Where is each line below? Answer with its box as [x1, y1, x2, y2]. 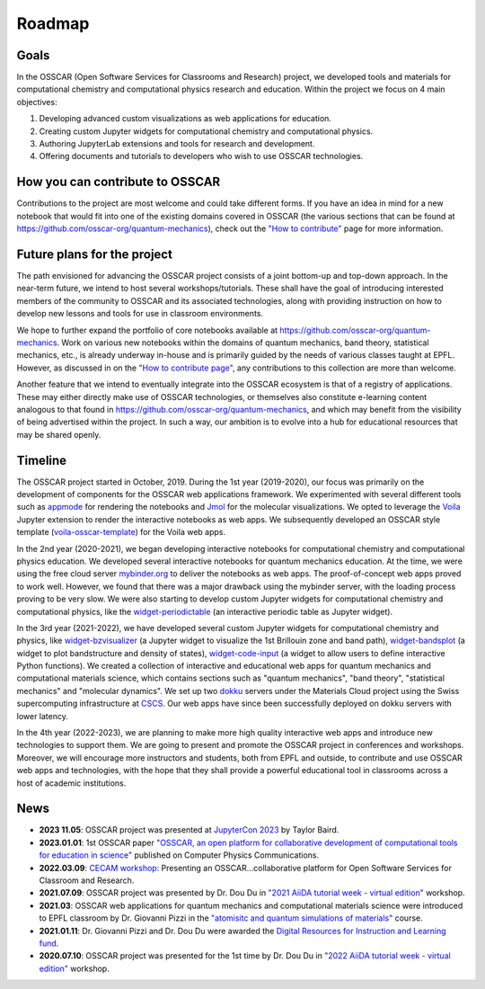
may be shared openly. [16, 429, 101, 440]
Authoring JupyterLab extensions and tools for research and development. [39, 138, 315, 149]
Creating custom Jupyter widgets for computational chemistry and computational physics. [39, 126, 374, 137]
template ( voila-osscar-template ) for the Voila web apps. [16, 527, 226, 538]
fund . [39, 938, 59, 949]
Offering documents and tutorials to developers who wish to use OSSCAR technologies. [39, 151, 364, 162]
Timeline [16, 452, 67, 468]
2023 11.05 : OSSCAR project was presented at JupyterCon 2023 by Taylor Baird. [39, 824, 339, 835]
